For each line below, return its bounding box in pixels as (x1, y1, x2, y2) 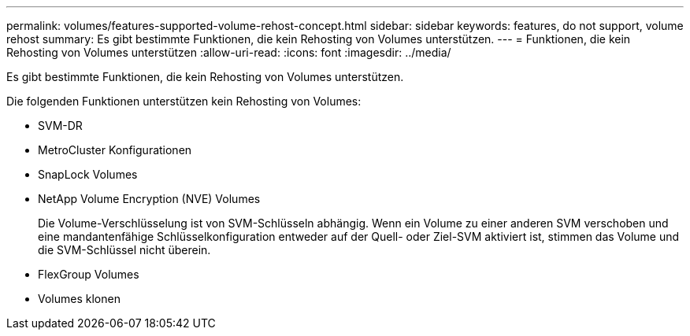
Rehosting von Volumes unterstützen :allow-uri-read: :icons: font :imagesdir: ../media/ (6, 46, 451, 59)
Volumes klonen (38, 292, 121, 305)
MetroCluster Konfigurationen (38, 143, 192, 157)
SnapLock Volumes (38, 168, 138, 181)
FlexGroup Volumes (38, 268, 139, 281)
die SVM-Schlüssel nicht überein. (38, 243, 211, 257)
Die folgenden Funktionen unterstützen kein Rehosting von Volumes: (6, 94, 362, 108)
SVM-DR (38, 119, 83, 132)
